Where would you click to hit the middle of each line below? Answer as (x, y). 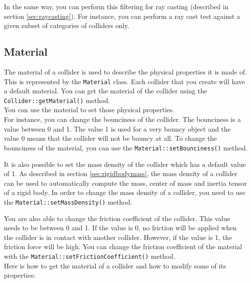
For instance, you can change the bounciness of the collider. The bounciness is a (122, 119)
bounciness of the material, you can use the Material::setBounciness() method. (126, 147)
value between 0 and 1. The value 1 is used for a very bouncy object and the (117, 128)
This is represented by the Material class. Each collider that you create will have (125, 81)
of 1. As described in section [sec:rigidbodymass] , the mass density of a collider (121, 173)
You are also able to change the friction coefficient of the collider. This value (117, 218)
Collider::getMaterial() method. (57, 100)
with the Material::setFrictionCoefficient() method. (90, 256)
